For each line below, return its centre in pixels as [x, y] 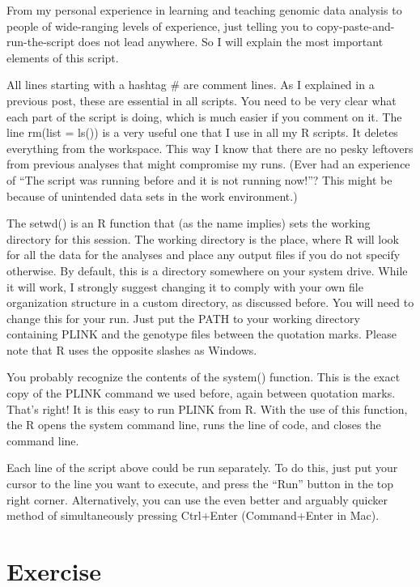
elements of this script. [63, 57]
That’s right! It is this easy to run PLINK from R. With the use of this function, [207, 408]
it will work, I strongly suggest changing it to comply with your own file [185, 286]
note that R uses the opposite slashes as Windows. [132, 349]
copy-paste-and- [355, 26]
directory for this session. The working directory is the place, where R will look [203, 238]
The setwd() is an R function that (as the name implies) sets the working [189, 223]
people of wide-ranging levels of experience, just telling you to [160, 26]
